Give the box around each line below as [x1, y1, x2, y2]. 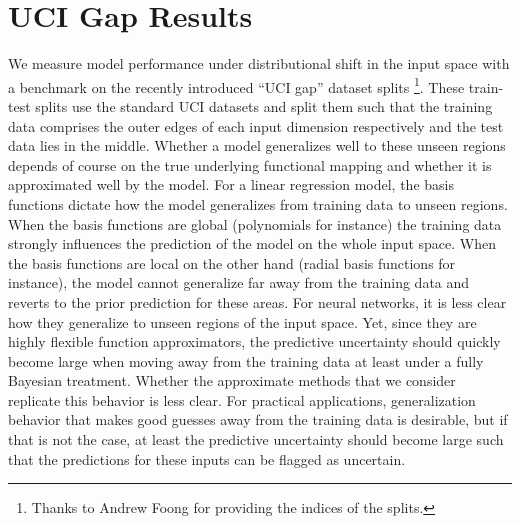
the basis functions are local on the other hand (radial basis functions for [8, 252, 456, 273]
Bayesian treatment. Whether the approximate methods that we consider [8, 370, 456, 391]
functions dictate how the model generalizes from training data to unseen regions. [8, 193, 508, 214]
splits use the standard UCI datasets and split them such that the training [35, 95, 493, 116]
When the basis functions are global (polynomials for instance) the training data [8, 213, 502, 234]
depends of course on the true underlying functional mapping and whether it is [8, 154, 492, 175]
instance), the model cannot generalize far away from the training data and [8, 272, 470, 293]
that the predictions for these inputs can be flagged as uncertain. [8, 448, 406, 469]
